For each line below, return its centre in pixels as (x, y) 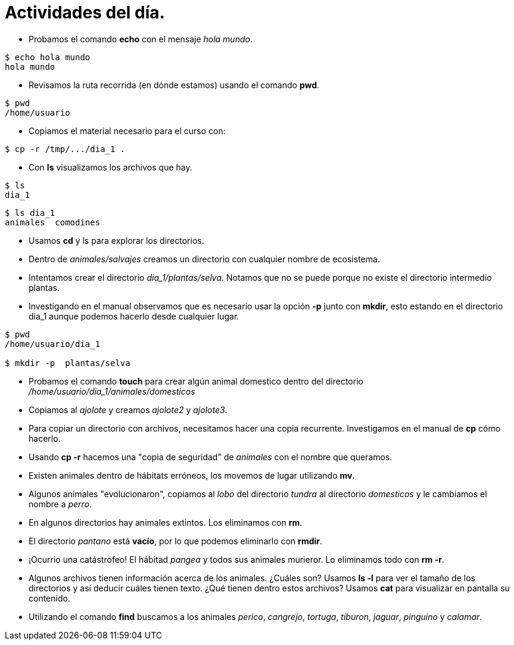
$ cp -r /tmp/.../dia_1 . (65, 149)
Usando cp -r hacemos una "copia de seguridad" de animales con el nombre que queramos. (211, 457)
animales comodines (53, 222)
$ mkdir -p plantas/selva (68, 363)
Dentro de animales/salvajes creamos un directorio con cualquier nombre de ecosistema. (204, 259)
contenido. (49, 598)
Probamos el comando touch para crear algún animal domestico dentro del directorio (196, 381)
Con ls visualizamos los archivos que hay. (110, 167)
